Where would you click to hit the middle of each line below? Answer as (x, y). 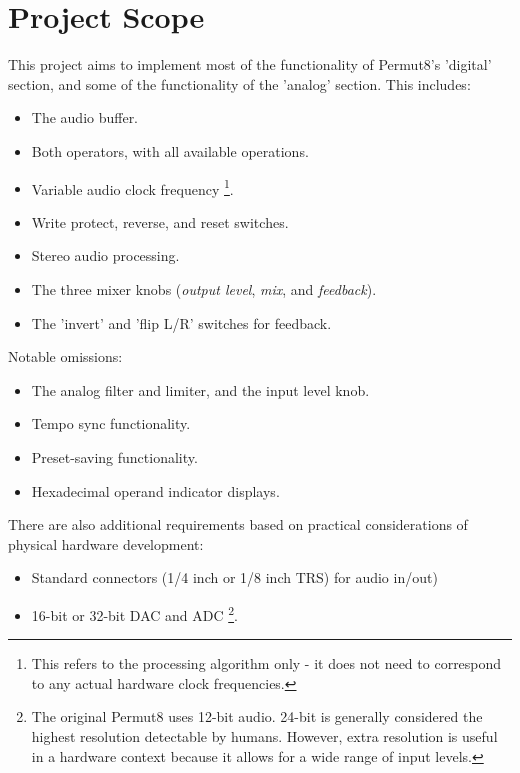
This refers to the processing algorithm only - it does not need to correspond (266, 663)
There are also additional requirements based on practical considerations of (238, 524)
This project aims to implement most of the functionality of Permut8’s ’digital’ (250, 64)
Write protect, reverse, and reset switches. (160, 221)
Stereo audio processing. (105, 255)
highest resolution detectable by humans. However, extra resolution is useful (264, 735)
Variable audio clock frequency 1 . (132, 187)
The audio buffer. (85, 117)
